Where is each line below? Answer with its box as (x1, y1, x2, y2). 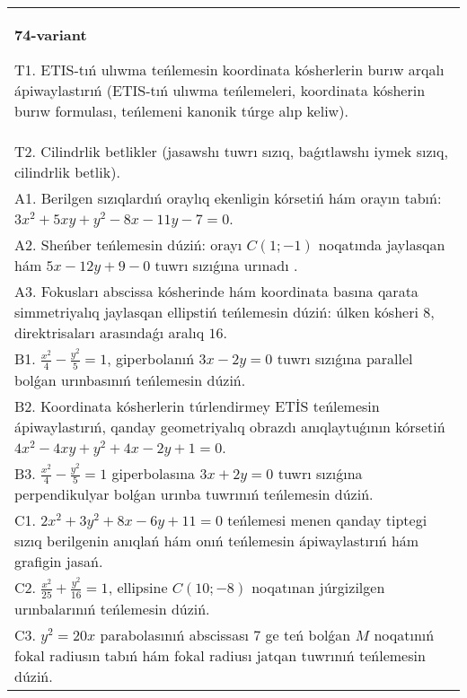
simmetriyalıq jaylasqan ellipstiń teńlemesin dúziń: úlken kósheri (14, 301, 419, 322)
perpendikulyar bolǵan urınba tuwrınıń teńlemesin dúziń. (14, 484, 374, 505)
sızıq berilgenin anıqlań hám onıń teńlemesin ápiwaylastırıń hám (14, 530, 419, 552)
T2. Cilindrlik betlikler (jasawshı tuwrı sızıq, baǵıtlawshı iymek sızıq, (14, 141, 448, 161)
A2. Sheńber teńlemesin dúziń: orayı (14, 234, 242, 255)
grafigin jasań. (14, 551, 103, 572)
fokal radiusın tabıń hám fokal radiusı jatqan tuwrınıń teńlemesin (14, 644, 426, 666)
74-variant (14, 24, 87, 45)
